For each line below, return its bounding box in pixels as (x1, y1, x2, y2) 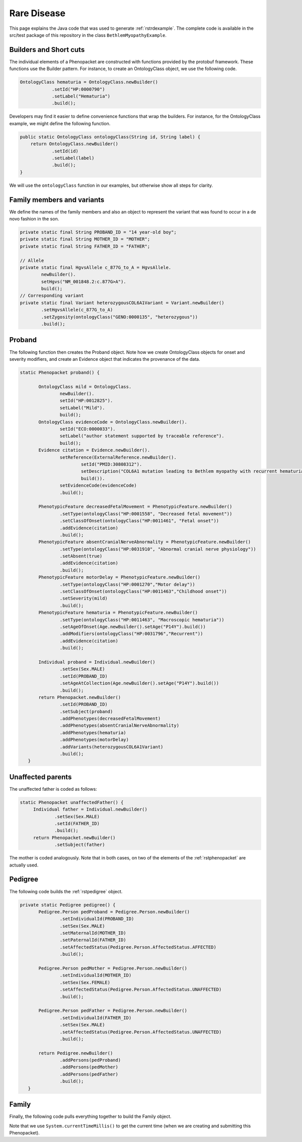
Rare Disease (9, 8, 65, 19)
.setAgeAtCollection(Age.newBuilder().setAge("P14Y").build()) (59, 680, 219, 686)
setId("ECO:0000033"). (59, 426, 116, 432)
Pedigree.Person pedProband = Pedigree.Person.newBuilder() (38, 909, 190, 914)
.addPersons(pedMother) (59, 1064, 118, 1070)
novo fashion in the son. (9, 215, 59, 222)
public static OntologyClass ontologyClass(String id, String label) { (20, 134, 201, 140)
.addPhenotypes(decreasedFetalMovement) (59, 716, 161, 722)
